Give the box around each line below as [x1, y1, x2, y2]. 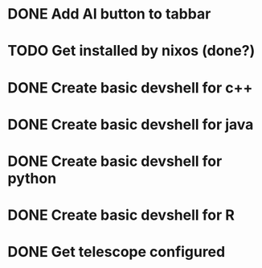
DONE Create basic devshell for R [7, 206, 235, 225]
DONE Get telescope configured [7, 243, 226, 262]
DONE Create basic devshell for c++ [7, 78, 253, 97]
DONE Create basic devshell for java [7, 115, 254, 134]
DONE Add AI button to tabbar [7, 5, 211, 23]
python [7, 169, 57, 188]
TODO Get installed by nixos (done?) [7, 42, 256, 60]
